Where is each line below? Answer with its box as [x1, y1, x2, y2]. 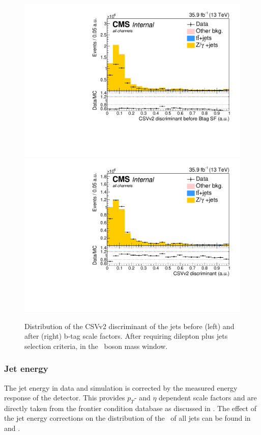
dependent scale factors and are [159, 392, 257, 403]
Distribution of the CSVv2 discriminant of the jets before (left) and [24, 320, 235, 331]
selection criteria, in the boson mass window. [24, 340, 168, 351]
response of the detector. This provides [4, 392, 125, 403]
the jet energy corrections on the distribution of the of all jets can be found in [4, 413, 251, 423]
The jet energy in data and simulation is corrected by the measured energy [4, 382, 238, 393]
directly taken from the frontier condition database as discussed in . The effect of [4, 402, 256, 413]
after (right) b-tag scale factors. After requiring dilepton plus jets [24, 331, 228, 341]
